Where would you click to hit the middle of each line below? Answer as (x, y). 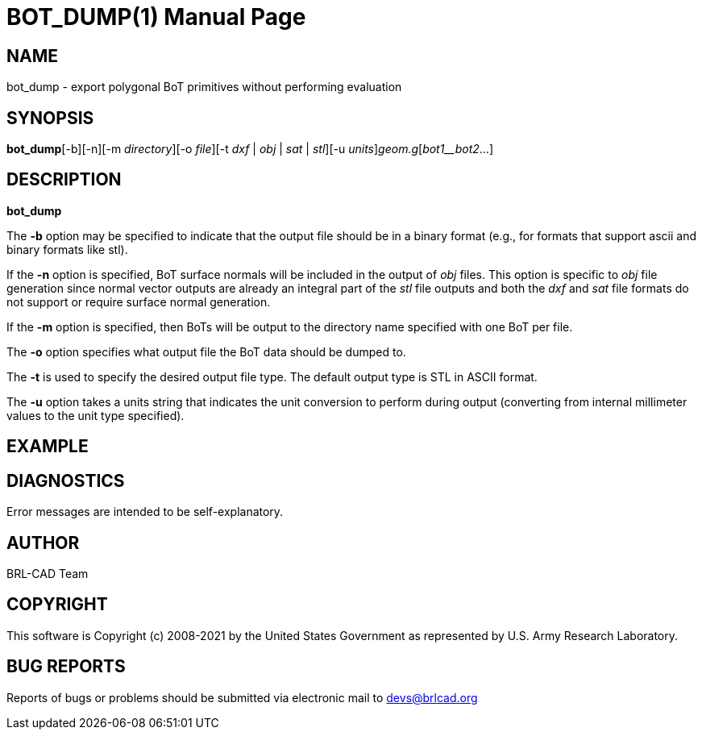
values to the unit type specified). (96, 415)
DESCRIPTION (64, 180)
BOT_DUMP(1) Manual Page (156, 17)
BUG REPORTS (66, 667)
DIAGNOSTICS (66, 480)
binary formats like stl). (67, 249)
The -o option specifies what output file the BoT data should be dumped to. (206, 351)
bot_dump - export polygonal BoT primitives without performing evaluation (204, 87)
